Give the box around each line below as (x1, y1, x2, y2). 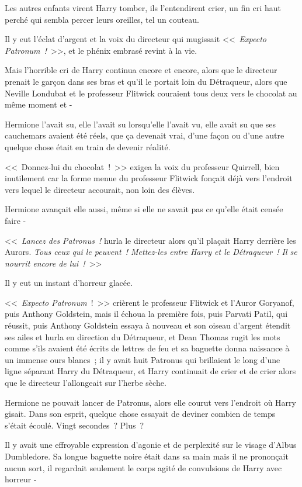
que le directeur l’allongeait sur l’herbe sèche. (5, 377, 166, 389)
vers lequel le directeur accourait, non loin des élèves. (5, 183, 195, 195)
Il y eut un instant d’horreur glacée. (5, 277, 133, 289)
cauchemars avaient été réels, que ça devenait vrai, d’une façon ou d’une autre (5, 129, 284, 141)
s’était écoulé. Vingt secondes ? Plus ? (5, 419, 144, 431)
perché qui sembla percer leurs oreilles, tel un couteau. (5, 13, 199, 25)
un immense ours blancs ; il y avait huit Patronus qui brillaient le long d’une (5, 353, 280, 365)
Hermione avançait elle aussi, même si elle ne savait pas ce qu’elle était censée (5, 203, 283, 215)
